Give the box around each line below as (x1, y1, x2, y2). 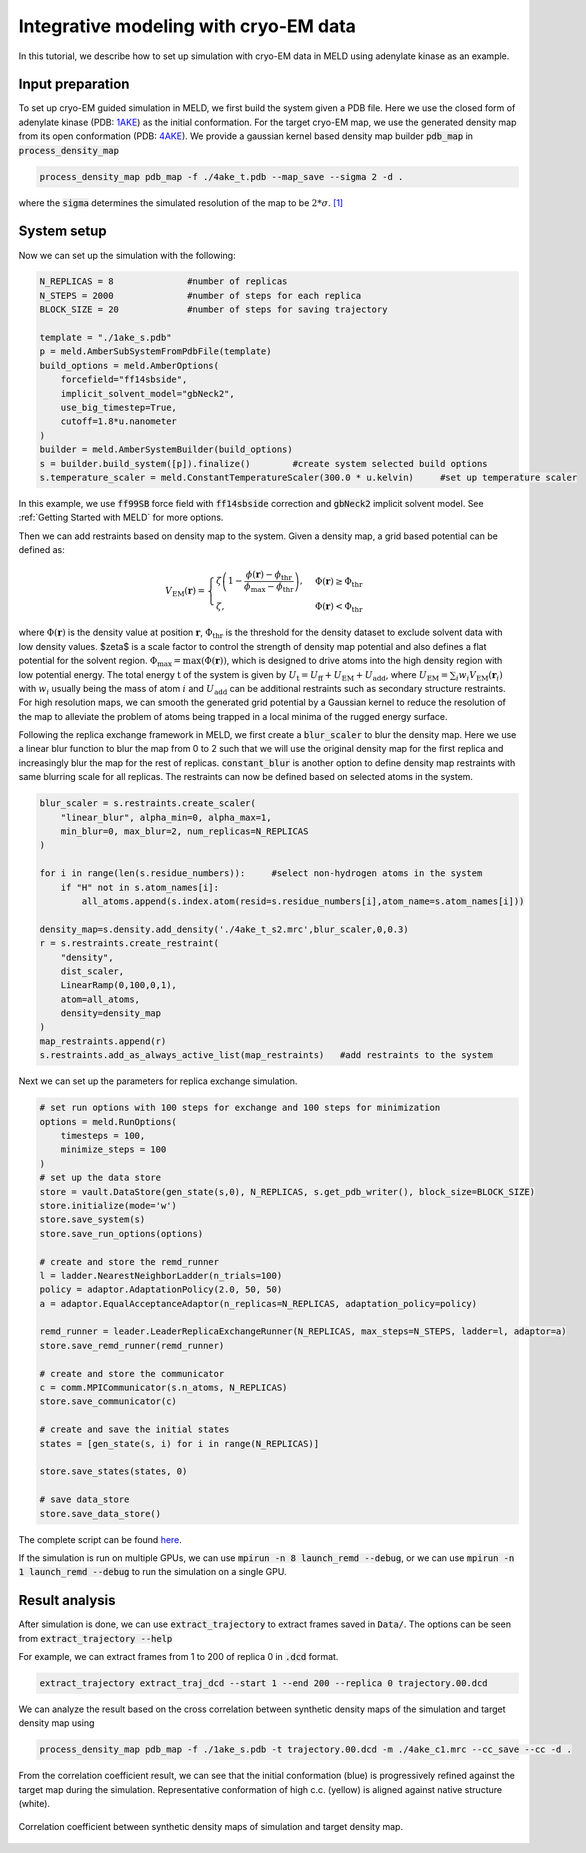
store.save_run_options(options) (39, 1228, 204, 1239)
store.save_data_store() (39, 1508, 162, 1519)
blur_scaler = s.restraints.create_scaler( (39, 798, 257, 809)
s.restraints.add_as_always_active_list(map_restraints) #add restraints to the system (39, 1050, 494, 1061)
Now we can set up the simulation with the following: (18, 249, 236, 261)
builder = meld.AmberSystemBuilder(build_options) (39, 444, 294, 455)
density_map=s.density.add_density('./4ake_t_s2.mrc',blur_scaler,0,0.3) (39, 923, 409, 935)
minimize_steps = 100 (60, 1144, 167, 1155)
